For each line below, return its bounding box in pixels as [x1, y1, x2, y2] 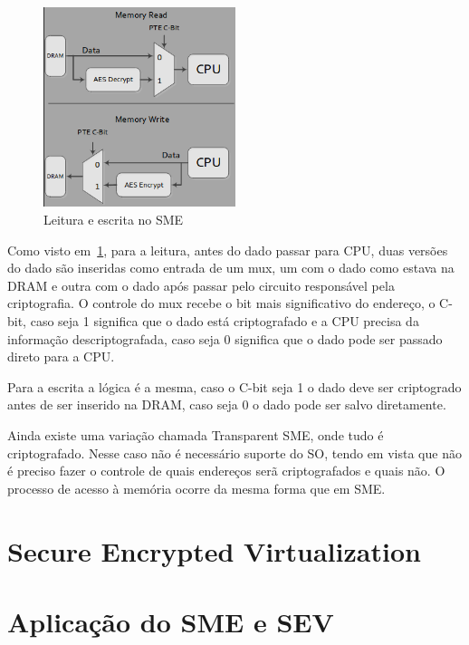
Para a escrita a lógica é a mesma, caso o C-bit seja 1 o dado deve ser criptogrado [7, 377, 462, 396]
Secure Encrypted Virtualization [7, 532, 421, 569]
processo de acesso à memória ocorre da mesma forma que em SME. [7, 478, 386, 497]
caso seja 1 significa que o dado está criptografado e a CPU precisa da [30, 311, 419, 330]
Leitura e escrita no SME [43, 210, 184, 229]
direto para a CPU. [7, 347, 115, 366]
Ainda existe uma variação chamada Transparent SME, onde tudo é [7, 425, 384, 444]
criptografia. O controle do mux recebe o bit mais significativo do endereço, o [7, 294, 435, 313]
